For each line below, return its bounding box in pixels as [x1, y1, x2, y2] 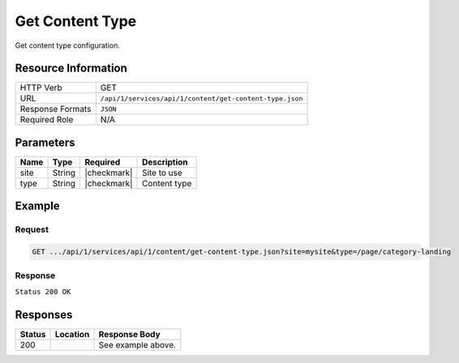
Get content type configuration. [15, 41, 121, 50]
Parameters [15, 135, 75, 149]
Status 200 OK [15, 287, 71, 296]
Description [142, 156, 188, 168]
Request [15, 224, 49, 235]
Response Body [98, 328, 161, 340]
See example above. [98, 339, 177, 350]
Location [54, 328, 90, 340]
